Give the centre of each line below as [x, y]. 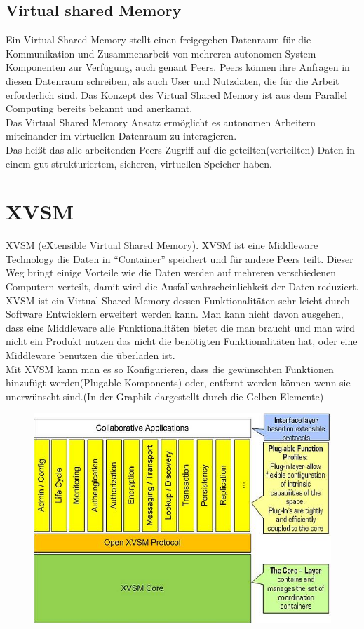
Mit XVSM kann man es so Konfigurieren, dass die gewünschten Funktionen [170, 368]
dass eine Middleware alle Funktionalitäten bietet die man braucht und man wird [180, 327]
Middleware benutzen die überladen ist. [90, 355]
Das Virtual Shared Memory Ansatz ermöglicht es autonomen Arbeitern [161, 122]
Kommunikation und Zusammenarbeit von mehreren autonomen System [161, 53]
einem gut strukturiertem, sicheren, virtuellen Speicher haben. [139, 163]
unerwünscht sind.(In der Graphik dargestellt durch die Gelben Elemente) [165, 396]
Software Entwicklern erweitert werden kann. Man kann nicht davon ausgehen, [175, 314]
